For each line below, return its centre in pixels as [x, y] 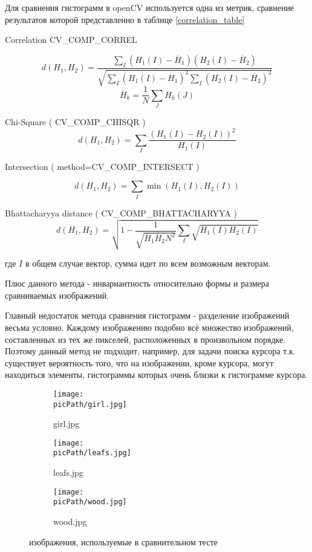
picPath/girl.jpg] [90, 404]
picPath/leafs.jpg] [92, 453]
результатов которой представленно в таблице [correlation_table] [125, 19]
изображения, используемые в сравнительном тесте [123, 541]
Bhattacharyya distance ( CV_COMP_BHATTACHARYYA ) [121, 213]
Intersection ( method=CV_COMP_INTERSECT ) [102, 166]
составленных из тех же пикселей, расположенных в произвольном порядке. [145, 339]
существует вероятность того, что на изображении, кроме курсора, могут [139, 362]
